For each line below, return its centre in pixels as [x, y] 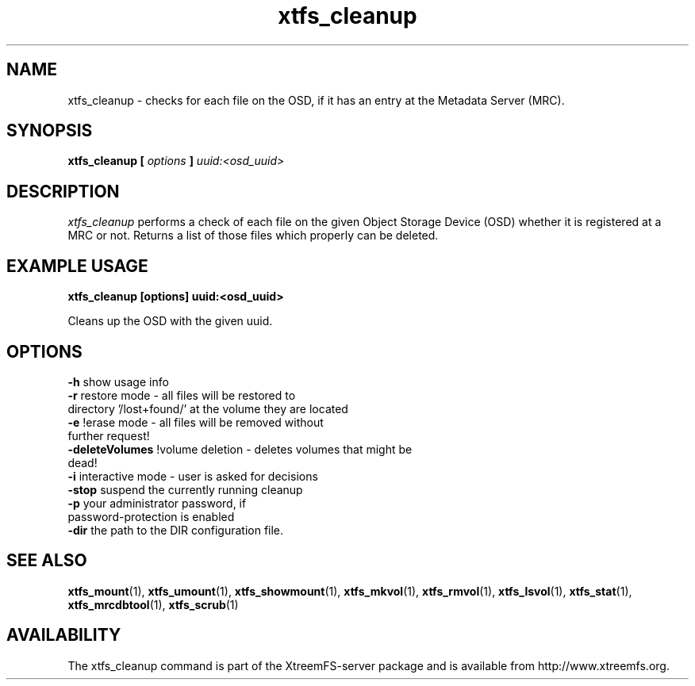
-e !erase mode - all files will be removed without [196, 422]
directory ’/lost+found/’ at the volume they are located [208, 408]
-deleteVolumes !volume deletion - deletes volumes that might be [240, 449]
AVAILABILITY [64, 635]
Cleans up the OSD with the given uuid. [170, 321]
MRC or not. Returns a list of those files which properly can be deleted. [253, 236]
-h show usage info [118, 381]
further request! [109, 435]
